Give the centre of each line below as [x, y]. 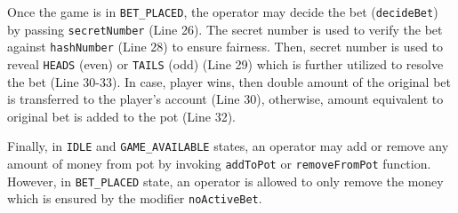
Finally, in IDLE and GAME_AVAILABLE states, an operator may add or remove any [228, 146]
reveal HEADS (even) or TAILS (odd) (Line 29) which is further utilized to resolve [225, 63]
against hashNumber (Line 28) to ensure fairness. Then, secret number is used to [225, 47]
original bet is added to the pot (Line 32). [121, 116]
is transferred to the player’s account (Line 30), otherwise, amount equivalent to [225, 99]
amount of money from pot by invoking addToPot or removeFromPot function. [219, 164]
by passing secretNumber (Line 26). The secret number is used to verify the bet [225, 29]
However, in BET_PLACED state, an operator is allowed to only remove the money [225, 181]
